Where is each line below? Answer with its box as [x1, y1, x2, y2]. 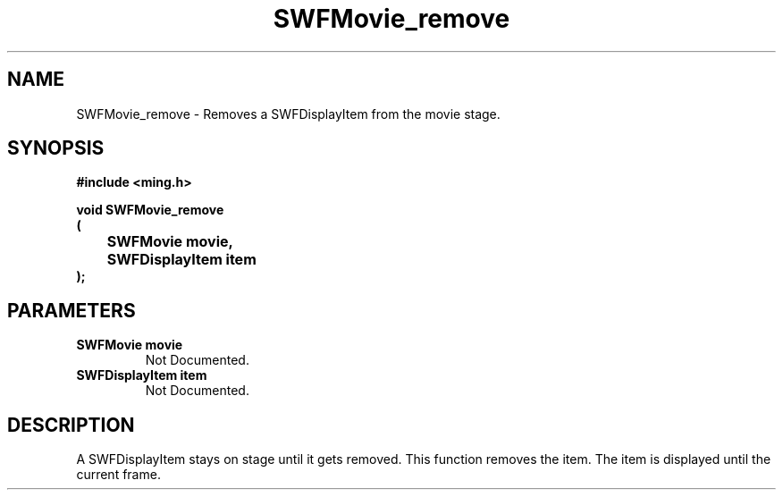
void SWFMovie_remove [76, 202, 224, 218]
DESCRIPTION [7, 413, 135, 436]
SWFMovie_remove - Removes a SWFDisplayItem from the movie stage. [76, 105, 501, 122]
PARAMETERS [7, 299, 136, 322]
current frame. [76, 467, 161, 483]
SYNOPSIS [7, 137, 105, 160]
